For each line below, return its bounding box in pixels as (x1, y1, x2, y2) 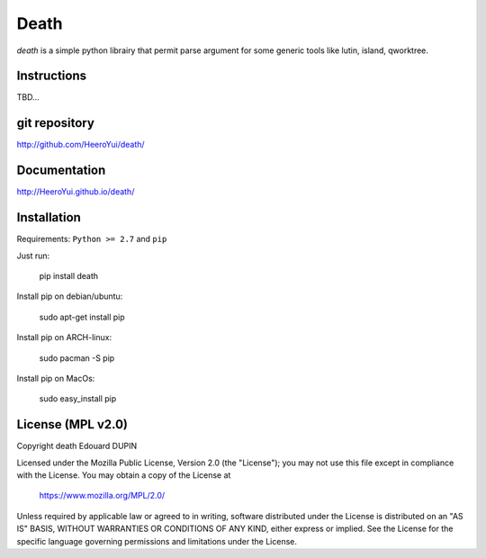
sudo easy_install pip (39, 393, 117, 404)
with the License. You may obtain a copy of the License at (16, 469, 231, 481)
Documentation (16, 163, 106, 178)
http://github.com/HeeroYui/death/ (16, 139, 145, 150)
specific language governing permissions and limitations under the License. (16, 535, 297, 546)
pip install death (39, 270, 99, 281)
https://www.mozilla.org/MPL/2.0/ (39, 490, 166, 501)
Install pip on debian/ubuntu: (16, 291, 123, 301)
